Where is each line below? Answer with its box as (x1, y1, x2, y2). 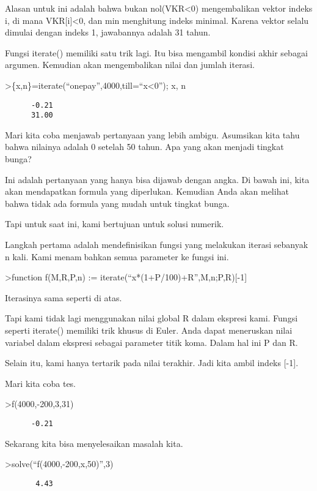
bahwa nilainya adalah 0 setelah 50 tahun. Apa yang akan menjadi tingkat (5, 140, 284, 153)
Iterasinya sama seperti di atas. (5, 291, 122, 304)
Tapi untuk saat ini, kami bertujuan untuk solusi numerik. (5, 217, 224, 230)
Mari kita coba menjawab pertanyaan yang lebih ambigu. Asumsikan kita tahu (5, 128, 300, 141)
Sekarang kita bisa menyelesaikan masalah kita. (5, 437, 183, 449)
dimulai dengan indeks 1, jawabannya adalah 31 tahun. (5, 26, 211, 39)
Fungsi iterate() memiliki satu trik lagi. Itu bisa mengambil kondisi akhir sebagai (5, 46, 308, 59)
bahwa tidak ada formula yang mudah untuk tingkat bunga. (5, 197, 230, 209)
